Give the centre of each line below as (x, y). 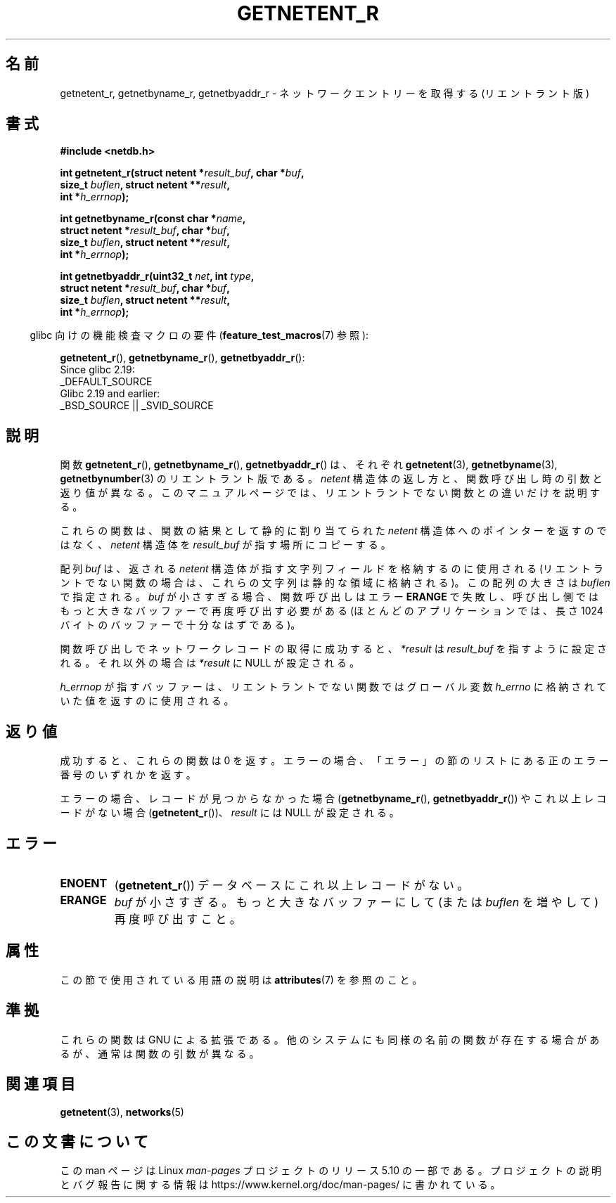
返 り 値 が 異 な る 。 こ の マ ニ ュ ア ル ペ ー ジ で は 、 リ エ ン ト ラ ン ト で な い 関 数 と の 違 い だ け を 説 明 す (330, 493)
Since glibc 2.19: (97, 370)
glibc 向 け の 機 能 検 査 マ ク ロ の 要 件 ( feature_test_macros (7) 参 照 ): (199, 335)
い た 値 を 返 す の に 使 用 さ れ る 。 (147, 701)
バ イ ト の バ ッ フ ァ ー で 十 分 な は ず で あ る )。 (180, 625)
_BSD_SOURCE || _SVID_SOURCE (137, 406)
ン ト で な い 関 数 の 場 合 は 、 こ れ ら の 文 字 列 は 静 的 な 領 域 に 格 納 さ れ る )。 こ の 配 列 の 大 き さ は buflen (335, 583)
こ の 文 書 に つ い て (77, 1141)
